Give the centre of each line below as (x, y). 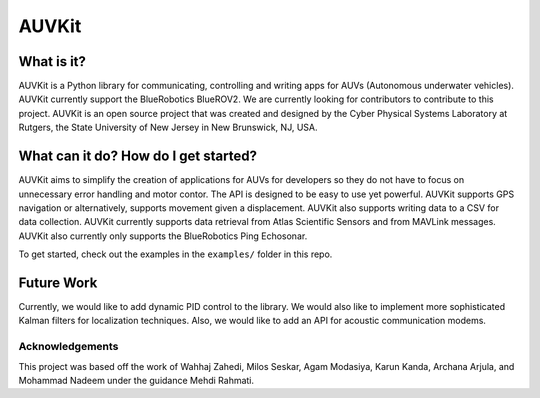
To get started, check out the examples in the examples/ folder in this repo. (175, 254)
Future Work (58, 282)
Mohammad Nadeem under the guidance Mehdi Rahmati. (136, 380)
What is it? (52, 61)
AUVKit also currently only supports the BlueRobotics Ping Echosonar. (163, 236)
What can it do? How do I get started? (137, 156)
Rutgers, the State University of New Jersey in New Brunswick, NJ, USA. (168, 127)
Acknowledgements (68, 347)
